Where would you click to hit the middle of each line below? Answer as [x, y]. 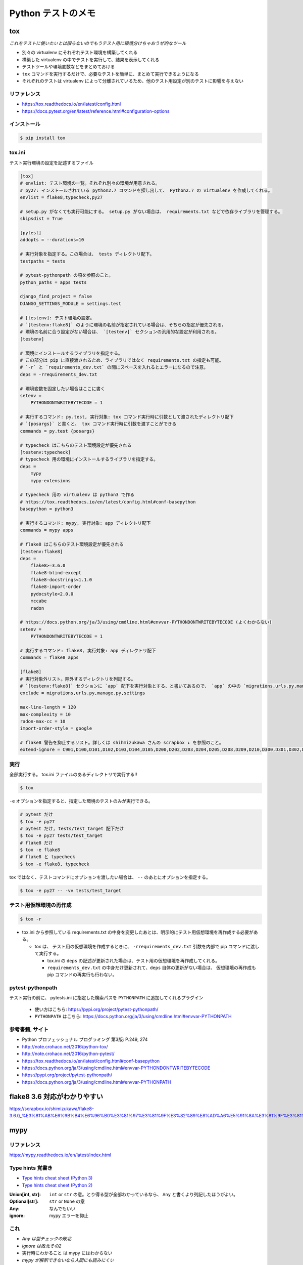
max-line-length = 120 [48, 707]
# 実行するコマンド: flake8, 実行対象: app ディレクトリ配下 [88, 650]
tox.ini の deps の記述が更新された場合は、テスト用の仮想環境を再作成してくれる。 [133, 960]
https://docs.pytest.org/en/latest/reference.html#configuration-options [96, 111]
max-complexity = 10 [45, 714]
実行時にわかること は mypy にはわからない [67, 1253]
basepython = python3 [47, 509]
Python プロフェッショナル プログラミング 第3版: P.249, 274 [85, 1039]
